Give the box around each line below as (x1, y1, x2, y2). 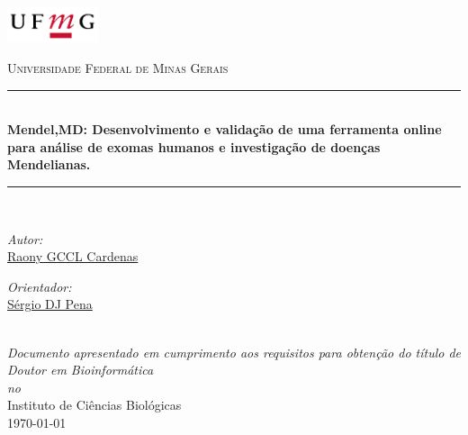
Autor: (7, 229, 43, 248)
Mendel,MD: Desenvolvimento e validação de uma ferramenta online (7, 120, 442, 139)
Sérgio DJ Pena (7, 295, 93, 313)
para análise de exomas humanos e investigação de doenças (7, 137, 381, 156)
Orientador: (7, 276, 72, 295)
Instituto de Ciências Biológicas (7, 395, 182, 414)
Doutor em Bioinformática (7, 360, 154, 379)
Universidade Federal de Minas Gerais (7, 58, 229, 77)
